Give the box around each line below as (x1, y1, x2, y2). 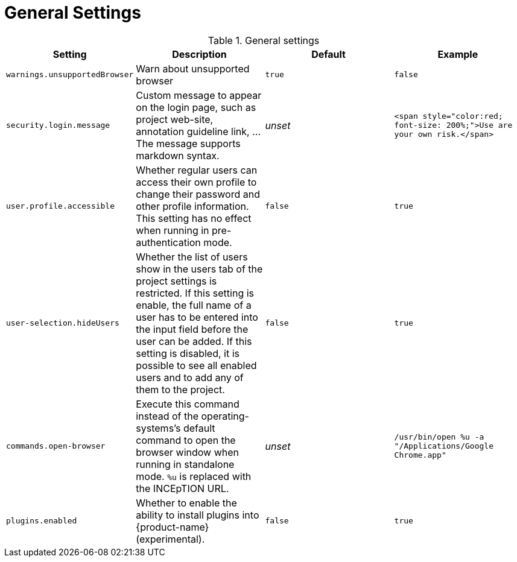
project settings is (136, 274, 217, 287)
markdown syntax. (136, 149, 220, 162)
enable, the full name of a (136, 298, 252, 311)
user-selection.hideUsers (6, 318, 119, 328)
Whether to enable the (136, 496, 237, 509)
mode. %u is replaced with (136, 470, 252, 482)
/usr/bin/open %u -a (394, 432, 484, 442)
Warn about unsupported (136, 62, 250, 75)
